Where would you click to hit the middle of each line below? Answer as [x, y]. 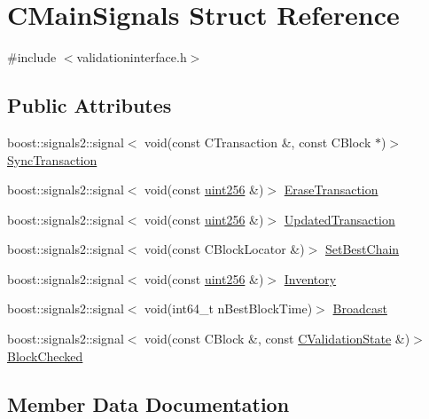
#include [32, 57]
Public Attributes [90, 105]
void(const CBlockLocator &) [225, 249]
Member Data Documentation [148, 403]
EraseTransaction [331, 190]
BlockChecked [45, 356]
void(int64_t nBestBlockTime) [229, 308]
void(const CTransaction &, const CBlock [258, 142]
